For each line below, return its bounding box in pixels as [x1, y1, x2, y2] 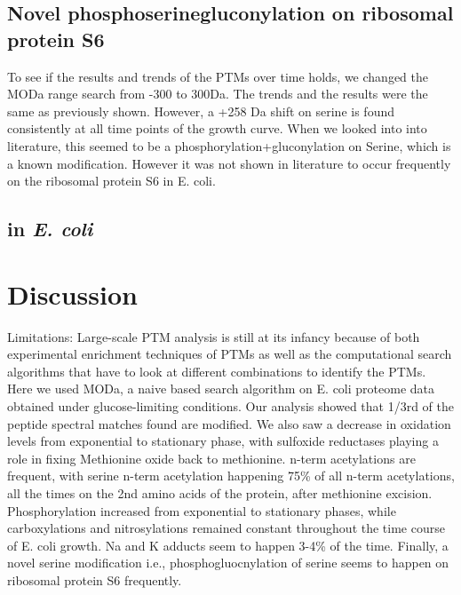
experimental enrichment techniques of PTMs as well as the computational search [7, 345, 452, 363]
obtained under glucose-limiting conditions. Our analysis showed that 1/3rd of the [7, 397, 454, 416]
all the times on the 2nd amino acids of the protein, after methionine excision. [7, 484, 433, 502]
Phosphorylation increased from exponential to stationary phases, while [7, 501, 396, 520]
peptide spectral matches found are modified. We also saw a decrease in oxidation [7, 414, 451, 432]
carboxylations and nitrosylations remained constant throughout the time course [7, 519, 445, 537]
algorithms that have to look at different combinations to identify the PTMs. [7, 361, 426, 380]
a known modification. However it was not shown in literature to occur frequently [7, 154, 451, 172]
